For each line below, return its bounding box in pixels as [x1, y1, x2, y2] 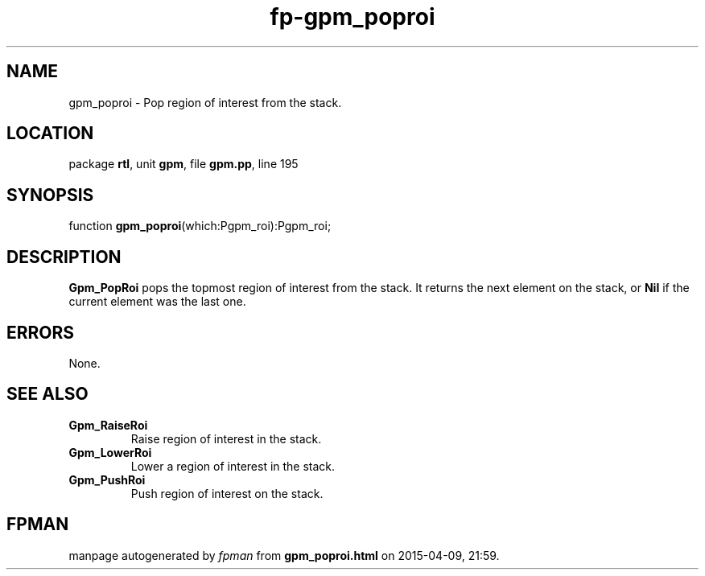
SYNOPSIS [6, 184, 94, 205]
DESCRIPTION [6, 246, 122, 267]
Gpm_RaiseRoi [68, 418, 148, 432]
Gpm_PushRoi [68, 472, 146, 487]
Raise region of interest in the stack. [130, 431, 322, 446]
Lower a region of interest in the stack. [130, 459, 336, 473]
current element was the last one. [68, 294, 246, 309]
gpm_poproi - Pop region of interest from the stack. [68, 95, 342, 109]
